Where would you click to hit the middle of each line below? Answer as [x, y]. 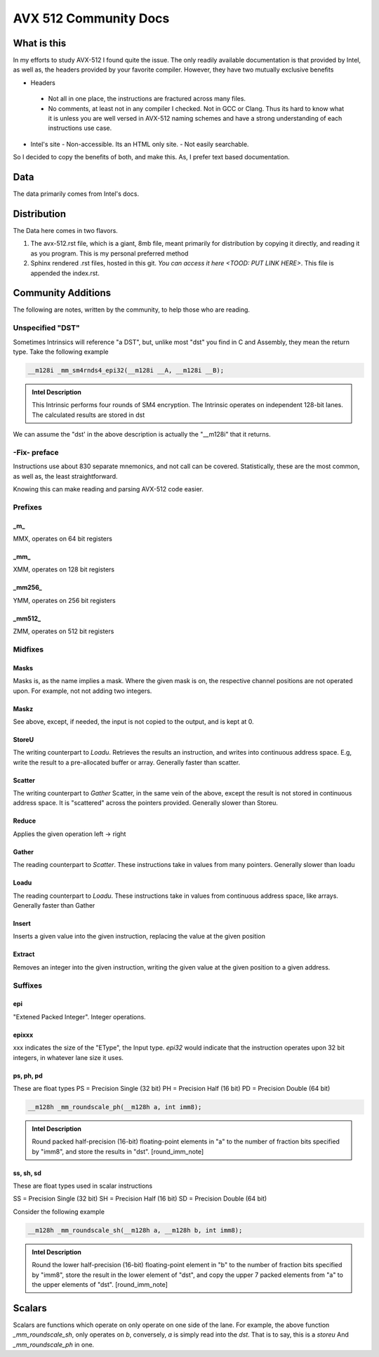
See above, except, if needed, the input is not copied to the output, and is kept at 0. [133, 721]
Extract [24, 954]
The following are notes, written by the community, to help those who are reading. [132, 310]
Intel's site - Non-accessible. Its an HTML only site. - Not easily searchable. [140, 144]
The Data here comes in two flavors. [66, 231]
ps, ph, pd [28, 1075]
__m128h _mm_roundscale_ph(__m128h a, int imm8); [115, 1107]
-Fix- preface [36, 452]
